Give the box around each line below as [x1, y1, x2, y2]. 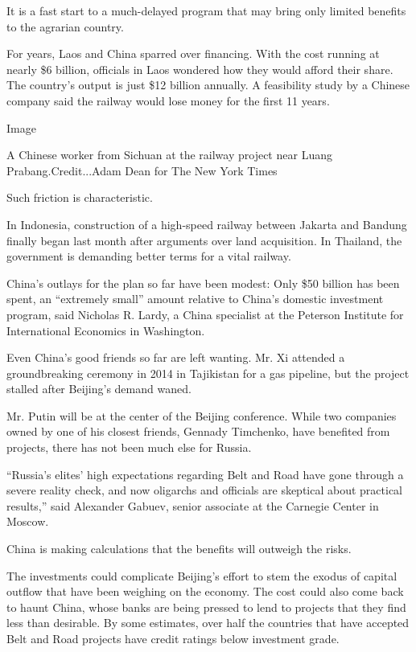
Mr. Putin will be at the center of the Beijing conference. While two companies [6, 407, 397, 424]
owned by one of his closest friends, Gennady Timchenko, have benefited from [6, 423, 390, 440]
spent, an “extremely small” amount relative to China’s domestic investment [6, 290, 384, 307]
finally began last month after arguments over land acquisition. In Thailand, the [6, 232, 402, 248]
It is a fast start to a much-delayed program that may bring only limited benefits [6, 2, 406, 18]
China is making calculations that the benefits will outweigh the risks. [6, 540, 352, 557]
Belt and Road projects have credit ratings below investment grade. [6, 630, 340, 646]
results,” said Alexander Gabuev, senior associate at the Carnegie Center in [6, 497, 379, 514]
